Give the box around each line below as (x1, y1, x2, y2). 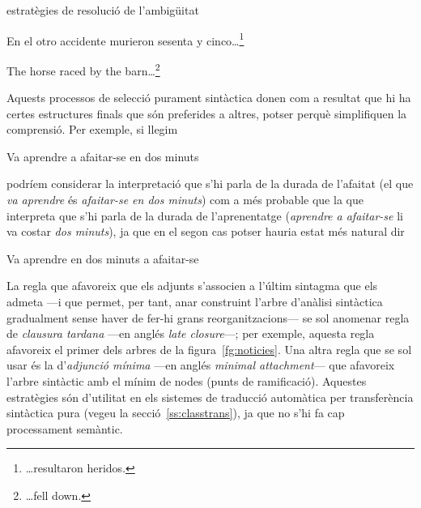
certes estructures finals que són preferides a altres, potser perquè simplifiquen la (6, 105, 407, 122)
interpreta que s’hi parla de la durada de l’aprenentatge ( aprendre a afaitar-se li (6, 207, 403, 224)
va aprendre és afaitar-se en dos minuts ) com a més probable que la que (6, 191, 364, 208)
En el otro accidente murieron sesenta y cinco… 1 (6, 29, 245, 49)
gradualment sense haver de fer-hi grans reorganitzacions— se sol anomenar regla (6, 309, 410, 326)
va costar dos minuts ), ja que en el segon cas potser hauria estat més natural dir (6, 223, 405, 240)
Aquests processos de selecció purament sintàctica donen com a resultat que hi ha (6, 89, 411, 106)
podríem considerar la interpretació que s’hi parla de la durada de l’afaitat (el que (6, 175, 414, 192)
